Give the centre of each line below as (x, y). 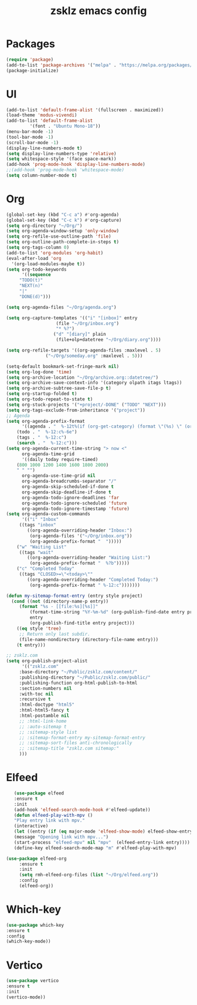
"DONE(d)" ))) (35, 296)
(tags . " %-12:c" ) (42, 438)
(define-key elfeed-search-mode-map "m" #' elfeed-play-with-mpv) (95, 848)
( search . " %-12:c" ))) (47, 443)
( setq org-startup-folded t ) (42, 394)
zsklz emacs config (98, 11)
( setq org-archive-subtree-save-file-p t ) (59, 388)
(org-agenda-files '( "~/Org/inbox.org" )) (81, 536)
